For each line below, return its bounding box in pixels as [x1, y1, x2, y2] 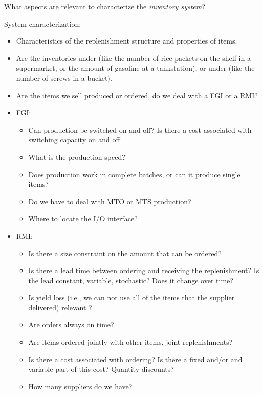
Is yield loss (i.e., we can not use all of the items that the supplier [28, 292, 235, 303]
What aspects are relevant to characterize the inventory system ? [4, 1, 205, 11]
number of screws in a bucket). [16, 72, 113, 83]
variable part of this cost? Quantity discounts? [28, 364, 174, 375]
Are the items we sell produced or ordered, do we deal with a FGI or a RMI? [16, 90, 258, 100]
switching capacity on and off [28, 134, 120, 145]
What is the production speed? [28, 151, 125, 162]
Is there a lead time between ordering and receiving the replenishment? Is [28, 265, 259, 276]
